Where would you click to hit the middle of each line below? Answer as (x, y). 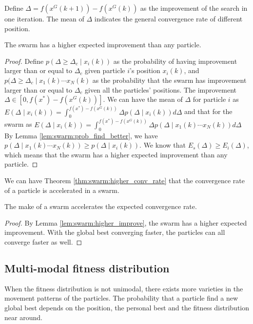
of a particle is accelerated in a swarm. (62, 190)
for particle (209, 99)
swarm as (18, 124)
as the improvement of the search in (194, 8)
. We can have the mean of (143, 99)
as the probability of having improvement (175, 61)
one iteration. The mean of (44, 19)
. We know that (163, 145)
